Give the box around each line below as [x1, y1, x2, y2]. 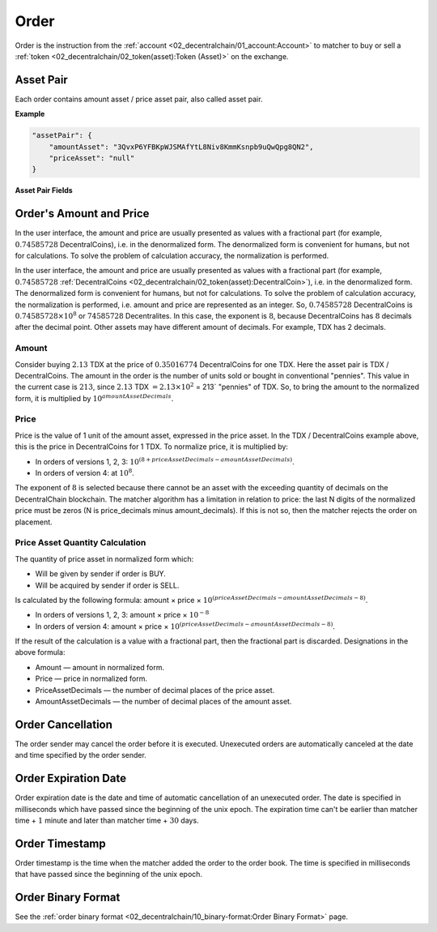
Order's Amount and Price [15, 207, 150, 220]
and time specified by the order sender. [15, 750, 147, 760]
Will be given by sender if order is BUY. [35, 569, 166, 579]
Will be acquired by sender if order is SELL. [35, 580, 180, 590]
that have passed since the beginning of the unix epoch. [15, 870, 202, 879]
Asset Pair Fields [15, 186, 73, 195]
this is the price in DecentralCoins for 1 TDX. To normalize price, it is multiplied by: [15, 442, 289, 451]
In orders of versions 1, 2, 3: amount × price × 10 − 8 [35, 609, 210, 620]
